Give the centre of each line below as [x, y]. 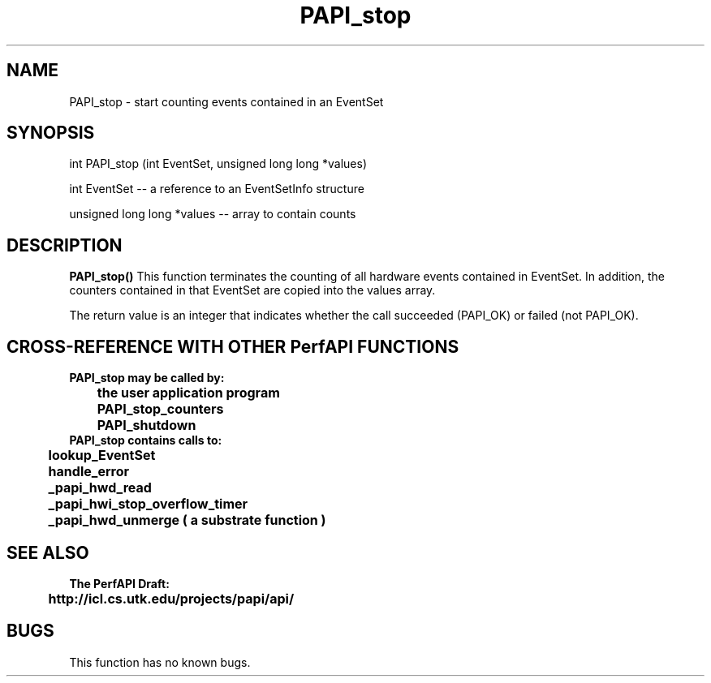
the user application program [188, 393]
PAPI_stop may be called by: [147, 378]
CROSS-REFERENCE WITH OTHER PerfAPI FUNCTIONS [233, 346]
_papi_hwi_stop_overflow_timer [148, 504]
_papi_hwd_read [100, 488]
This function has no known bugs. [160, 662]
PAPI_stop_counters [160, 409]
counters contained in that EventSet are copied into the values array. [252, 290]
